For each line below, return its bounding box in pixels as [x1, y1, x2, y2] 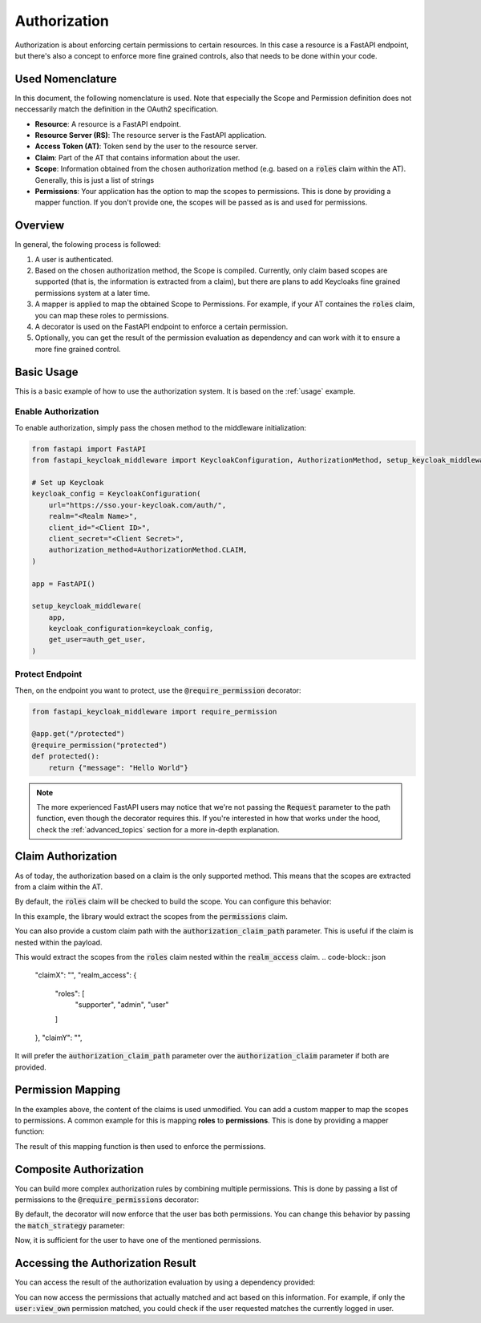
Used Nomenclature [14, 72, 118, 86]
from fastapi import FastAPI [31, 444, 147, 453]
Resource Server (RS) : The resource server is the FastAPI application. [34, 131, 267, 140]
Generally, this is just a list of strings [34, 175, 155, 184]
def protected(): [31, 752, 100, 761]
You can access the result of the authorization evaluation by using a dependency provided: [14, 1277, 316, 1287]
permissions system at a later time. [34, 288, 151, 297]
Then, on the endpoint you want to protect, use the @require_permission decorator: [14, 686, 301, 695]
